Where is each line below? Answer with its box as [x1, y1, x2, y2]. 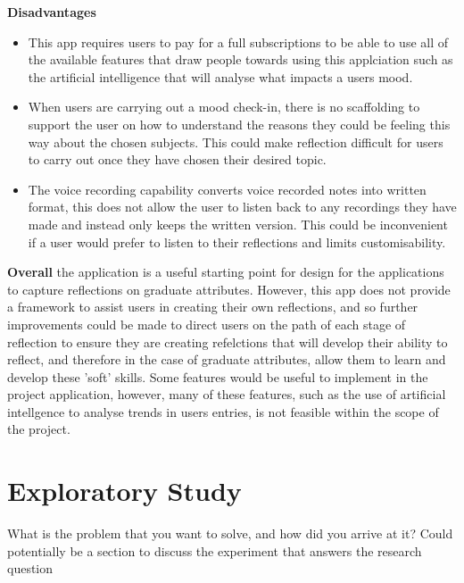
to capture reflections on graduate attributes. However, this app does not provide [7, 279, 451, 298]
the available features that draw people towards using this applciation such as [28, 50, 453, 69]
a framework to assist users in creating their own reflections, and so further [7, 297, 418, 316]
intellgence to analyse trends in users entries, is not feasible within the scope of [7, 402, 439, 421]
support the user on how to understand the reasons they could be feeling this [28, 114, 451, 133]
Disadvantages [7, 3, 96, 21]
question [7, 559, 54, 578]
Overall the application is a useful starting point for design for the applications [7, 262, 444, 281]
